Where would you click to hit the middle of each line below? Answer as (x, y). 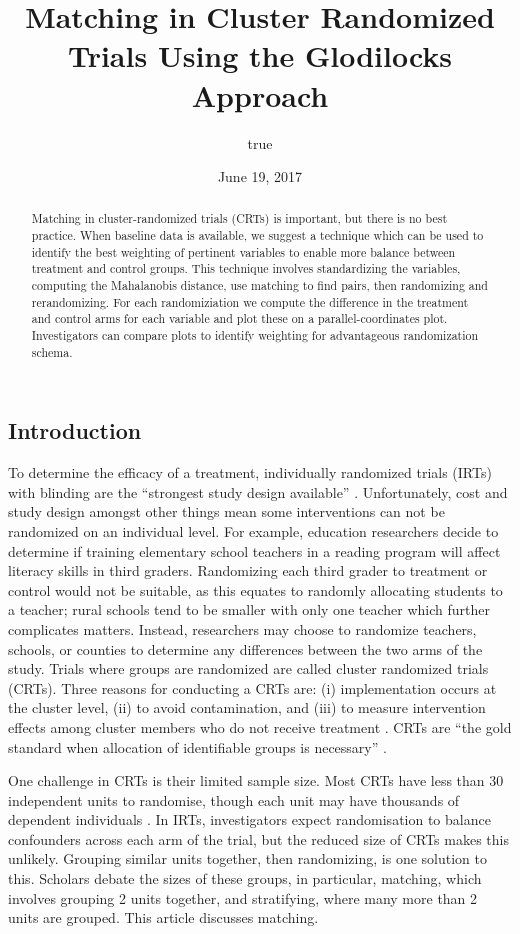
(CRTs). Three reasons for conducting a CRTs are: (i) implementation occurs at (252, 687)
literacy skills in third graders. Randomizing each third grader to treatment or (248, 570)
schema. (52, 351)
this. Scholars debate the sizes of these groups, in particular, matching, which (245, 878)
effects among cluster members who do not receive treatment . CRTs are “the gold (260, 726)
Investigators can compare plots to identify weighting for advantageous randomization (255, 335)
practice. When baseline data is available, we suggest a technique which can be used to (257, 235)
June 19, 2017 (260, 176)
